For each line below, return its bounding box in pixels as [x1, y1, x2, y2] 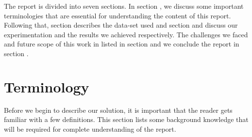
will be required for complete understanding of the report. [4, 123, 176, 134]
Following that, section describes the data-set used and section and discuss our [4, 20, 238, 30]
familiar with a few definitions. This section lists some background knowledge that [4, 114, 249, 124]
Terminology [4, 76, 89, 96]
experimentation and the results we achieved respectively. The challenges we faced [4, 29, 248, 39]
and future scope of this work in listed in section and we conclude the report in [4, 39, 239, 49]
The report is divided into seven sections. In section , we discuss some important [4, 1, 244, 11]
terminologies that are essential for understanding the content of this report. [4, 10, 231, 20]
